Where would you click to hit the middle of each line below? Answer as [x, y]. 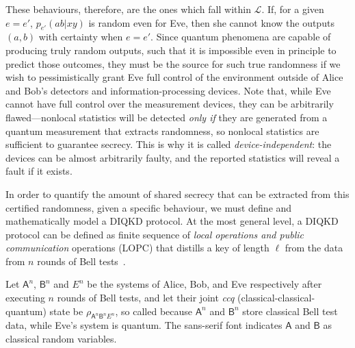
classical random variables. [61, 339]
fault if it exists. [39, 171]
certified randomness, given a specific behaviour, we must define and [149, 207]
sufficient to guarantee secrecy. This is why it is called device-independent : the [169, 144]
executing [25, 298]
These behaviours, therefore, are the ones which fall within [128, 9]
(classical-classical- [276, 298]
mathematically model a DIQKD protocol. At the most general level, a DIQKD [172, 221]
